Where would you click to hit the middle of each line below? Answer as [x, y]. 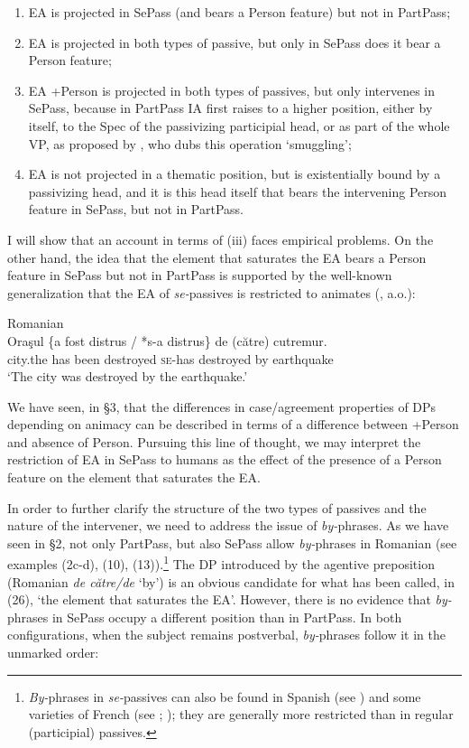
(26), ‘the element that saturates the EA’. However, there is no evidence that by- [230, 599]
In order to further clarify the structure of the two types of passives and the [217, 507]
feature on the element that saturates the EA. [134, 477]
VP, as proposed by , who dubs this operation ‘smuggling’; [190, 143]
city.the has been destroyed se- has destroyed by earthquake [170, 358]
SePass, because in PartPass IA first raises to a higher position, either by [230, 108]
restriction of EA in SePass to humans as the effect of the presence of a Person [225, 459]
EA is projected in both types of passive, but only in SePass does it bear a [234, 42]
